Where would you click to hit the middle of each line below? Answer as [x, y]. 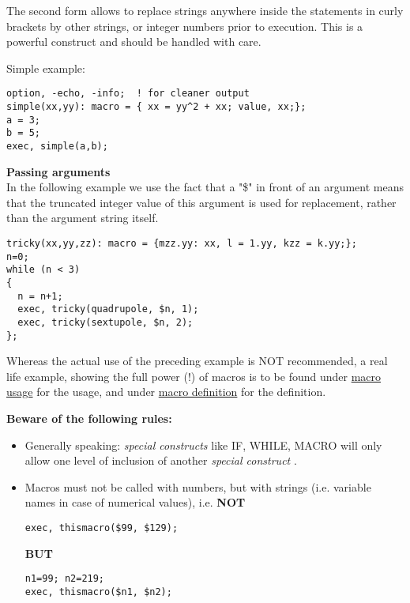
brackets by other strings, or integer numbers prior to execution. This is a [185, 26]
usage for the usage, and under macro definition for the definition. [166, 392]
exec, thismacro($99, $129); [102, 528]
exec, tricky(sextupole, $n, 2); [105, 322]
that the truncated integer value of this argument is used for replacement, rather [201, 202]
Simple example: [46, 68]
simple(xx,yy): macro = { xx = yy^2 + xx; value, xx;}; [156, 107]
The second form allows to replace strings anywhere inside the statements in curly [205, 10]
